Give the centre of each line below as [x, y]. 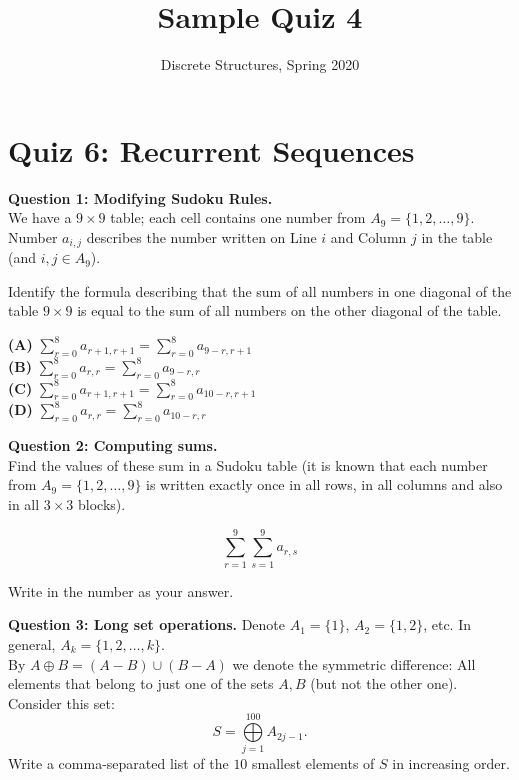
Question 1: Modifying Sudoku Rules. [140, 197]
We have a [40, 217]
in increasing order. [451, 763]
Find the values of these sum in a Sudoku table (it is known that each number [248, 464]
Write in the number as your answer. [121, 590]
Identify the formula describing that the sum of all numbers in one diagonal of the [260, 290]
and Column [368, 236]
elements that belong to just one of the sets [141, 683]
